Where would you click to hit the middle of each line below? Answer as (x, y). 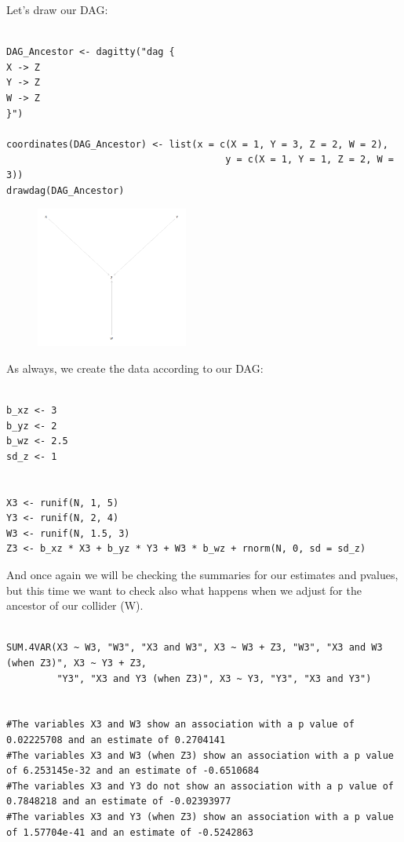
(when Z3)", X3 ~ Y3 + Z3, (76, 663)
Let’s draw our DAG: (57, 9)
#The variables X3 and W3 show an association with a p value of (180, 725)
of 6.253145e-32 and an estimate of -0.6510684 (133, 771)
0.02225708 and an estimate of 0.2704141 (116, 740)
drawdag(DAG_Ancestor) (66, 190)
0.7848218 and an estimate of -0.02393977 (119, 802)
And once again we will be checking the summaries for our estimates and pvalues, (202, 575)
